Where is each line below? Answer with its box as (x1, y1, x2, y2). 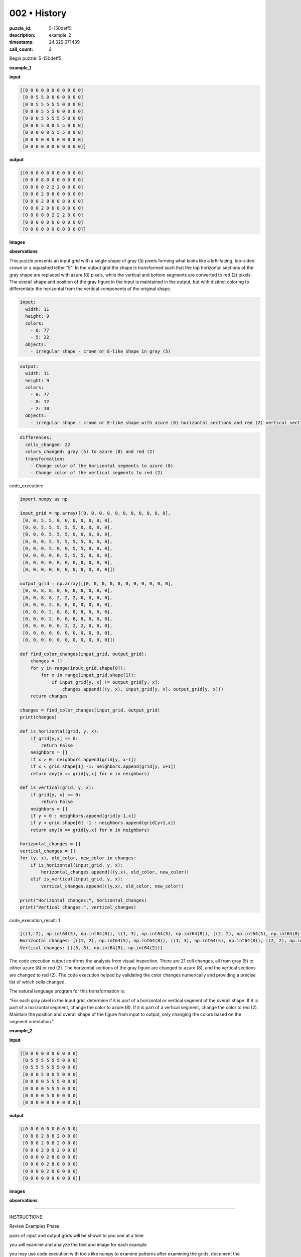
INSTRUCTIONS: (9, 1214, 44, 1220)
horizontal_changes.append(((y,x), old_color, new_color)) (41, 869, 190, 875)
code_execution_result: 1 (9, 917, 60, 923)
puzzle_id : (9, 25, 32, 31)
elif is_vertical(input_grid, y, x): (30, 876, 123, 882)
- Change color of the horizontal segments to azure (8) (30, 463, 174, 469)
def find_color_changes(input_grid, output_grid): (20, 651, 147, 657)
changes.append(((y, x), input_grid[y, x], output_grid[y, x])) (62, 686, 224, 692)
